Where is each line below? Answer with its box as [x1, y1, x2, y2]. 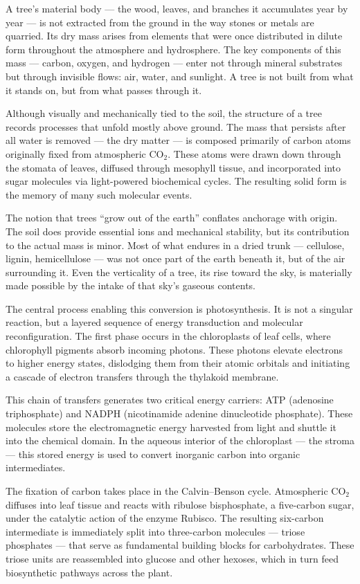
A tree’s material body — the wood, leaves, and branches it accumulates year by [6, 1, 348, 15]
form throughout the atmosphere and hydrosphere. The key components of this [6, 42, 341, 56]
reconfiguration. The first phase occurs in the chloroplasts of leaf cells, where [6, 329, 331, 343]
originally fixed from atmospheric [6, 146, 146, 161]
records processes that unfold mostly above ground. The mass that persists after [6, 119, 346, 134]
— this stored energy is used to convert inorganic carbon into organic [6, 446, 300, 461]
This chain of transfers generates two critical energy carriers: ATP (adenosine [6, 392, 334, 407]
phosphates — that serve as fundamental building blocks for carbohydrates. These [6, 538, 354, 552]
